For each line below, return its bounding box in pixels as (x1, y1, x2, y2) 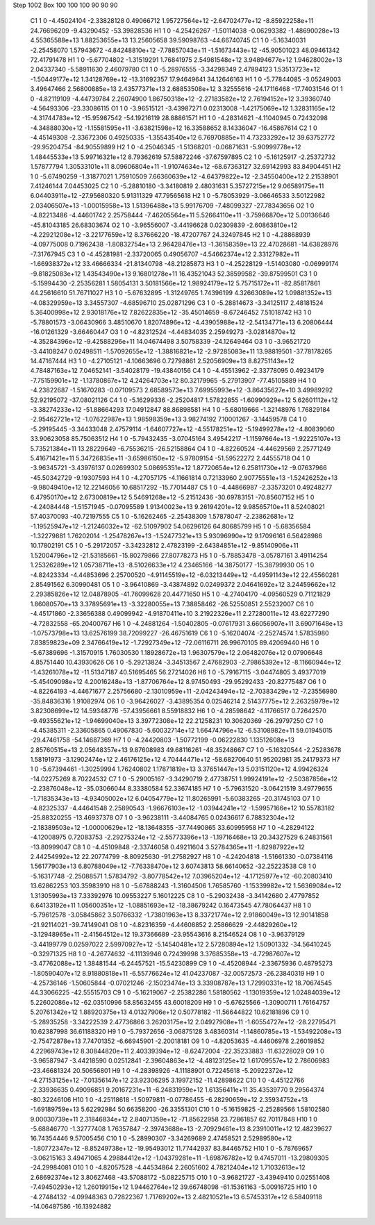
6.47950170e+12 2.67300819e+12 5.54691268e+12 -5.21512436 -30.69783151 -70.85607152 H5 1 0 (30, 493, 315, 501)
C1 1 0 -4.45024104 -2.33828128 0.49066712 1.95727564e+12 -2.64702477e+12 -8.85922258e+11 (30, 17, 314, 25)
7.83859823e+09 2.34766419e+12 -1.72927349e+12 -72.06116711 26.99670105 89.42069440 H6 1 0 (30, 639, 319, 647)
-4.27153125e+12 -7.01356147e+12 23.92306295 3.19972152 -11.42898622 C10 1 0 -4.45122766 (30, 1076, 305, 1084)
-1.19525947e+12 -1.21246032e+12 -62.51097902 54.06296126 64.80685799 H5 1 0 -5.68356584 (30, 522, 311, 531)
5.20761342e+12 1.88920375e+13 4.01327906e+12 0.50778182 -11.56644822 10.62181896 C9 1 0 (30, 1008, 309, 1017)
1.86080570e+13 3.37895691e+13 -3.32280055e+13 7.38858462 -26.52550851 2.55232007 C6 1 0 (30, 599, 314, 608)
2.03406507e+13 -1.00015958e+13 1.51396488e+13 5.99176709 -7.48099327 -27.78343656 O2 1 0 (30, 201, 315, 210)
